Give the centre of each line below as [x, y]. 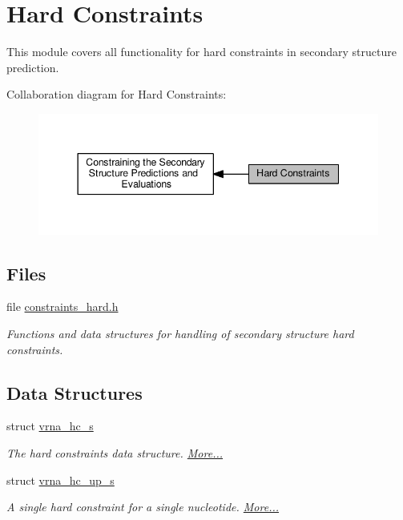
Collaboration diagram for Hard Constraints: [117, 94]
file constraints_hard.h [62, 306]
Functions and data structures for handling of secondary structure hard [180, 334]
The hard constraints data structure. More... [115, 453]
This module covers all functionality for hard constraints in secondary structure [201, 52]
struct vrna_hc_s [50, 426]
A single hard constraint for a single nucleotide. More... [143, 507]
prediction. [33, 67]
